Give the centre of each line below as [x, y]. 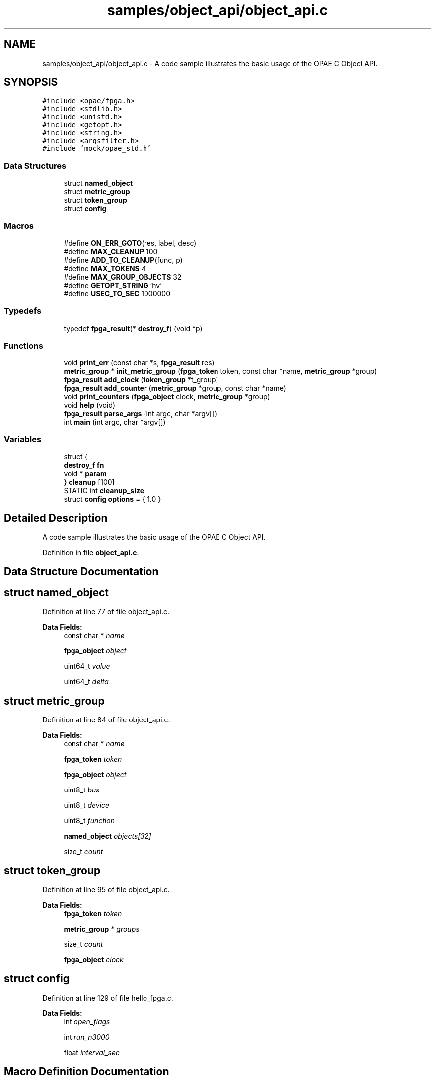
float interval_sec [92, 1052]
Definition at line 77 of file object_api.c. [106, 612]
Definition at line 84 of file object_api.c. [106, 720]
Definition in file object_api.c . [91, 553]
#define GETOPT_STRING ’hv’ [113, 285]
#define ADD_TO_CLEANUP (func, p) [123, 260]
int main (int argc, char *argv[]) [115, 422]
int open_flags [87, 1021]
